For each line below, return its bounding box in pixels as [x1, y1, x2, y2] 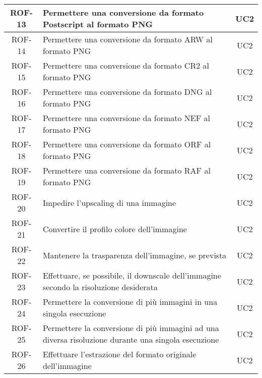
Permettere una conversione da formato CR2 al [42, 60, 209, 71]
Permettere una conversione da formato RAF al [42, 165, 211, 176]
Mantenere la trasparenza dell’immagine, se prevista [42, 249, 227, 261]
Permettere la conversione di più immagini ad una [42, 322, 219, 334]
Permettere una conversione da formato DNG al [42, 86, 212, 97]
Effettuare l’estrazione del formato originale [42, 348, 196, 360]
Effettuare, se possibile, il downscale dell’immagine [42, 269, 221, 281]
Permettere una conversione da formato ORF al [42, 138, 211, 150]
